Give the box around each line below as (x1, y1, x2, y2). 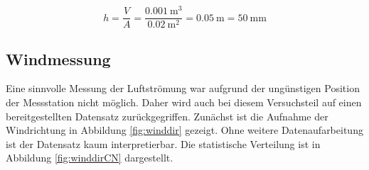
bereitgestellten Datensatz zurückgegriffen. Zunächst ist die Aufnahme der (6, 108, 328, 123)
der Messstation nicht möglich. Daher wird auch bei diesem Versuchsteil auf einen (6, 94, 362, 109)
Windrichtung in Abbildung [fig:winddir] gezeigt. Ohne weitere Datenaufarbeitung (6, 123, 363, 137)
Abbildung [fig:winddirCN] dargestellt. (6, 150, 173, 165)
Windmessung (6, 47, 111, 69)
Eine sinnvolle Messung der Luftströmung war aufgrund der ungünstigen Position (6, 81, 360, 96)
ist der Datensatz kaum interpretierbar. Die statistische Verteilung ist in (6, 136, 321, 151)
